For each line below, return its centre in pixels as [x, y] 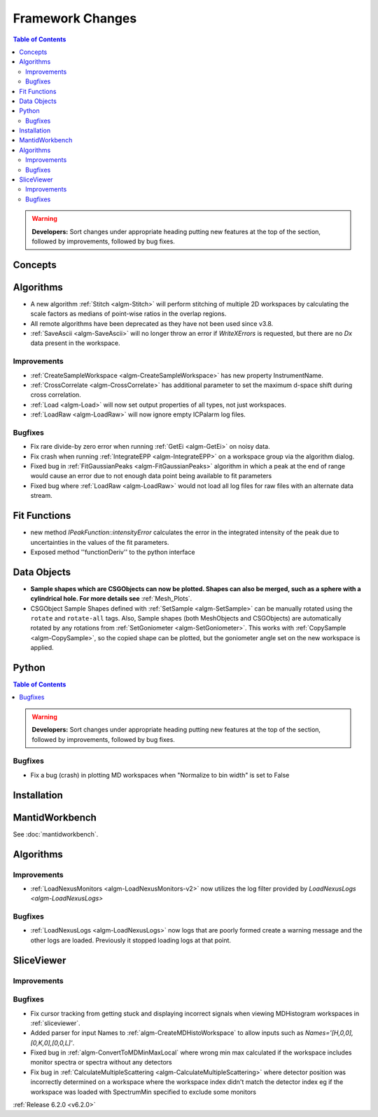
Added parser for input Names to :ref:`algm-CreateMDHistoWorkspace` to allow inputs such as [167, 1033]
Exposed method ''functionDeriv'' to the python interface [113, 552]
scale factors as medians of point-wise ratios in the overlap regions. [128, 314]
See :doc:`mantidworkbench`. [56, 834]
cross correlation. [56, 395]
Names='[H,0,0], [329, 1033]
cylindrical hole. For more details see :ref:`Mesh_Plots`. [111, 599]
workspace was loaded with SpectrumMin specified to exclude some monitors [143, 1092]
